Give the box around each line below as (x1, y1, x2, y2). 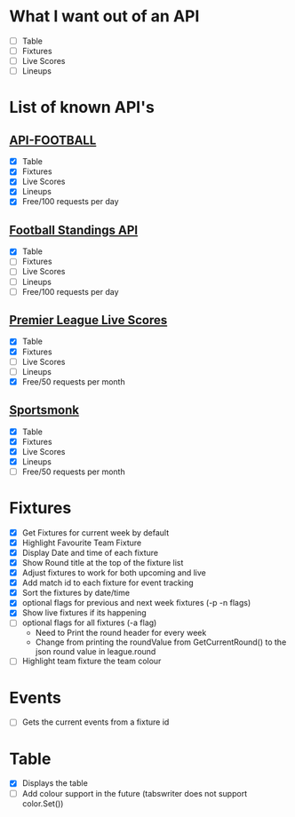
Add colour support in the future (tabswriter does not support (21, 788, 247, 798)
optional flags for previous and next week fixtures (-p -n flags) (21, 598, 251, 608)
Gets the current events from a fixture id (21, 717, 170, 727)
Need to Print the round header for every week (35, 628, 207, 639)
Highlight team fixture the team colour (21, 655, 162, 667)
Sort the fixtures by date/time (21, 588, 131, 599)
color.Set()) (21, 797, 64, 809)
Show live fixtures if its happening (21, 607, 147, 618)
